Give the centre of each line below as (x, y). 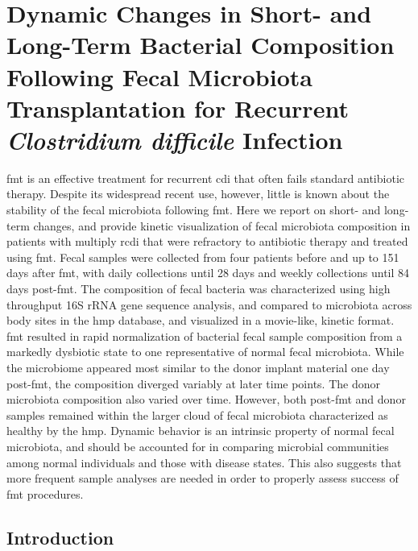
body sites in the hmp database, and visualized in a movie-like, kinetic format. (201, 320)
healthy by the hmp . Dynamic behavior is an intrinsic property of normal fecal (201, 431)
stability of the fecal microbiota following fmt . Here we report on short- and (194, 210)
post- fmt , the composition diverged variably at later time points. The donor (193, 383)
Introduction (60, 537)
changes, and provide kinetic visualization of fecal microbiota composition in (222, 225)
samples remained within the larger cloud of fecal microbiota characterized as (197, 414)
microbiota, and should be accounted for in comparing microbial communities (198, 446)
